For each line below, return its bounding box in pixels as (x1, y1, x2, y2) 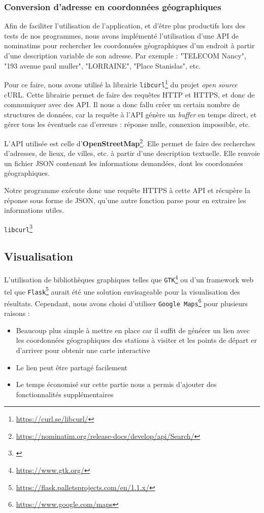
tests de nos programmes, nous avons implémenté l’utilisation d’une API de (4, 30, 239, 41)
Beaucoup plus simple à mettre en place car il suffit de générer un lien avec (16, 325, 250, 335)
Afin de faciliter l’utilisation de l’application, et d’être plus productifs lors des (4, 20, 246, 31)
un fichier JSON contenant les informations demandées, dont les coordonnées (4, 157, 243, 168)
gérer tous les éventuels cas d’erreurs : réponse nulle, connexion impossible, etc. (4, 119, 250, 130)
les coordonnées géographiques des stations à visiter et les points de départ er (16, 335, 257, 345)
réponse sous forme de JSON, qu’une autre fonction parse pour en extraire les (4, 195, 246, 205)
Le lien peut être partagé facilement (16, 362, 127, 372)
